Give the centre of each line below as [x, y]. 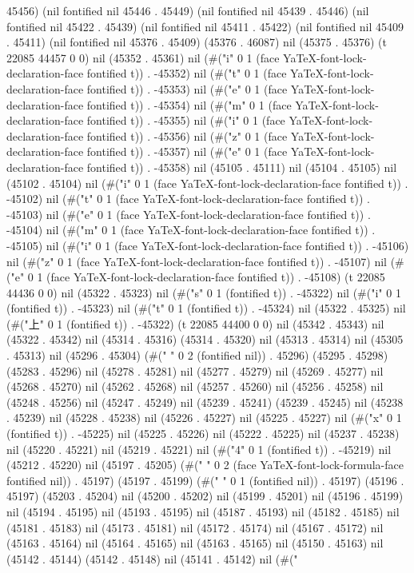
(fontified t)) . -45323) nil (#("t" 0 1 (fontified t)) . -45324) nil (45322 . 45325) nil [206, 308]
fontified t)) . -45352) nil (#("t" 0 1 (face [187, 73]
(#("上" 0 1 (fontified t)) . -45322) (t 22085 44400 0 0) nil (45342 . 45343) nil [195, 323]
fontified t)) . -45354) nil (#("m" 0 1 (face [189, 104]
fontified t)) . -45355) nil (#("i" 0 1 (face [186, 120]
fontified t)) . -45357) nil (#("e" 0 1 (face [187, 151]
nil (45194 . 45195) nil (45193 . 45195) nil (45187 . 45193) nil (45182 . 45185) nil [203, 511]
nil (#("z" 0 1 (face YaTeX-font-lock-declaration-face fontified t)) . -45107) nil [197, 261]
